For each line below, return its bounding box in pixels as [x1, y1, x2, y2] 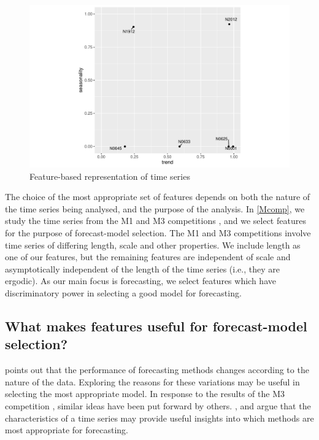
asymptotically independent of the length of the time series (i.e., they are [5, 262, 280, 275]
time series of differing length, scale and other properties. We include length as [5, 238, 301, 251]
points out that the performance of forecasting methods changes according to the [5, 363, 309, 376]
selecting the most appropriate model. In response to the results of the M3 [5, 387, 285, 400]
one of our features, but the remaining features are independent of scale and [5, 250, 291, 263]
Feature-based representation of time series [29, 169, 190, 182]
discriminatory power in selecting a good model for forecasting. [5, 286, 242, 299]
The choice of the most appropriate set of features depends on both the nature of [5, 190, 310, 203]
